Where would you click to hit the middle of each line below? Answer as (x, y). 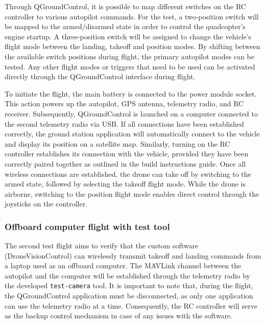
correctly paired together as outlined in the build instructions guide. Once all (125, 163)
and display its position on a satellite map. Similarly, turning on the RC (117, 143)
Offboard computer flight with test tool (87, 226)
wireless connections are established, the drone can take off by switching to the (128, 173)
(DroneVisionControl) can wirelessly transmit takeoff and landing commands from (133, 255)
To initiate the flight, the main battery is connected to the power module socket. (131, 93)
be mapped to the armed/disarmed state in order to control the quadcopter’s (125, 26)
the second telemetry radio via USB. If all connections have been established (124, 123)
